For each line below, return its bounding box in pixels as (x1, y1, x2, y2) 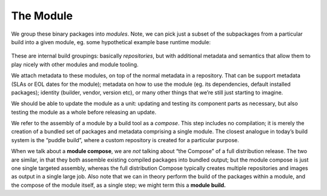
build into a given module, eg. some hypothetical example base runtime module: (11, 38, 211, 45)
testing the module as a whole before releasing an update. (11, 108, 157, 116)
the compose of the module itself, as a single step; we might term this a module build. (11, 181, 226, 189)
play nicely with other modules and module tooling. (11, 60, 139, 68)
